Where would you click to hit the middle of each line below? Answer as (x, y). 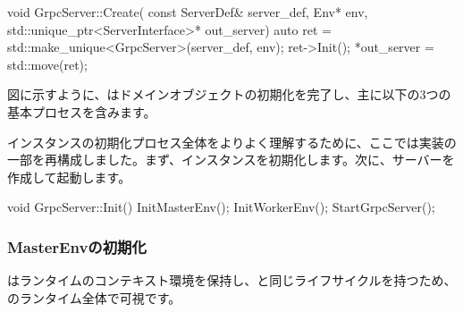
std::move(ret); (47, 64)
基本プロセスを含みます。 (82, 111)
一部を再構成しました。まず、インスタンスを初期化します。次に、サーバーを (231, 160)
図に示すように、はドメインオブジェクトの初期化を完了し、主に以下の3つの (229, 94)
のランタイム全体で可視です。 (94, 297)
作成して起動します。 (69, 177)
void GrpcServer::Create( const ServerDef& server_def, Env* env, (188, 12)
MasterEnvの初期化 (77, 246)
